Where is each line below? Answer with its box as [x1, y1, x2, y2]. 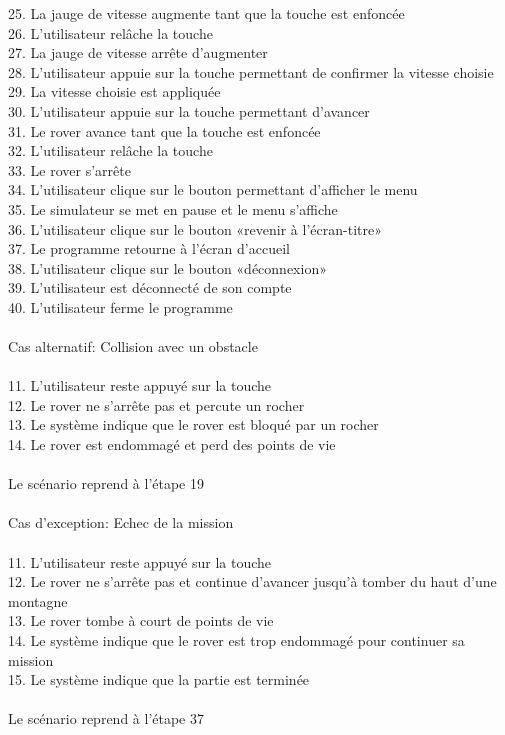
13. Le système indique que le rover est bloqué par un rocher [8, 414, 379, 435]
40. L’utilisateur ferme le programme [8, 296, 233, 317]
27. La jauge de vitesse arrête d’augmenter [8, 42, 268, 63]
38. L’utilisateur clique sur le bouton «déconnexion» [8, 257, 327, 278]
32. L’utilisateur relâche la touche [8, 140, 213, 161]
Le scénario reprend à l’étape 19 [8, 473, 204, 494]
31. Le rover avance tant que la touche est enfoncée [8, 120, 321, 141]
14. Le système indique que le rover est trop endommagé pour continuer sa [8, 630, 465, 650]
